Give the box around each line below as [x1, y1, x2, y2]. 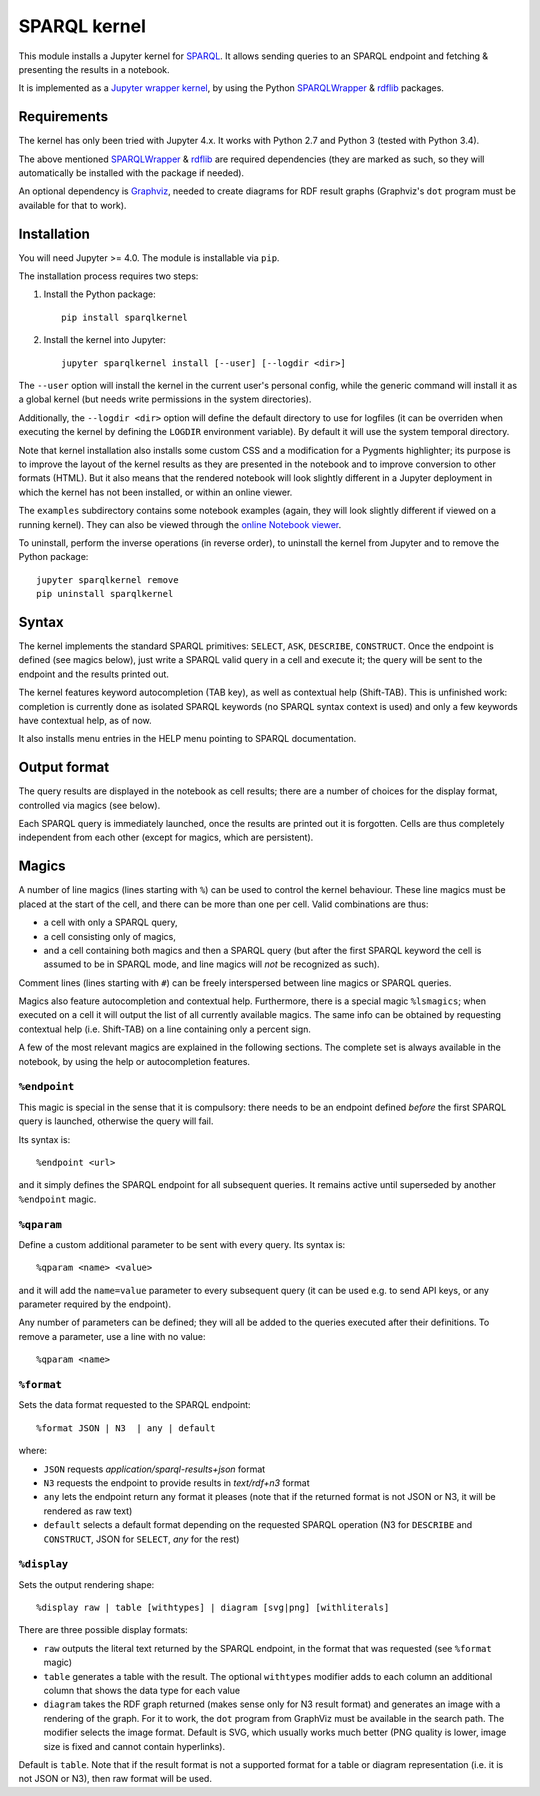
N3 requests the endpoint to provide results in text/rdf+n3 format [43, 1476, 310, 1489]
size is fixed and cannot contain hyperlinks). [43, 1740, 225, 1752]
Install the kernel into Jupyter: [43, 334, 167, 346]
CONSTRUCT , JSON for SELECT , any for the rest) [43, 1533, 240, 1545]
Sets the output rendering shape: [18, 1578, 155, 1590]
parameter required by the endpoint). [18, 1298, 172, 1310]
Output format [18, 759, 110, 776]
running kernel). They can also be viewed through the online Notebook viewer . [18, 518, 342, 530]
